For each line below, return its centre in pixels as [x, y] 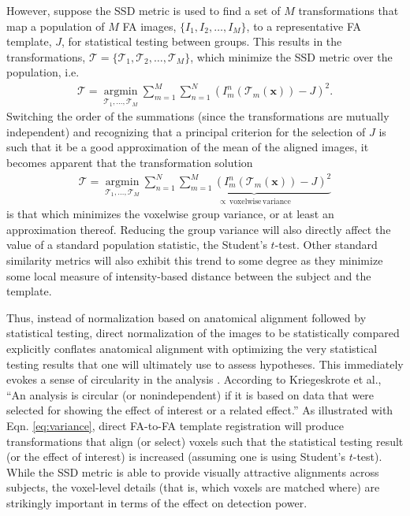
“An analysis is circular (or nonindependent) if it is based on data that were [190, 394]
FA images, [149, 26]
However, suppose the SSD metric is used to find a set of [143, 10]
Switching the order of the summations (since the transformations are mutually [198, 116]
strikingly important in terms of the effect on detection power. [157, 502]
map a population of [56, 26]
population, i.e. [43, 72]
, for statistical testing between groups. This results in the [202, 41]
